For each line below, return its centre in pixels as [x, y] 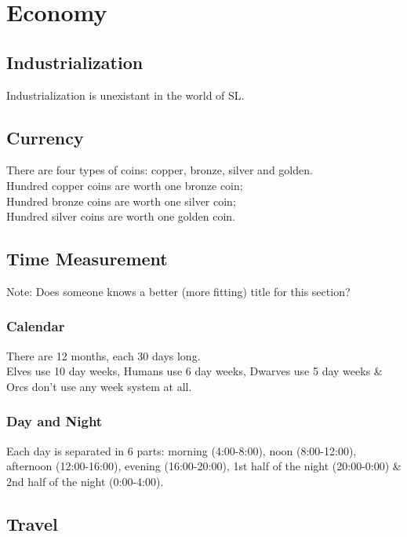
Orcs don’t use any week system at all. [99, 386]
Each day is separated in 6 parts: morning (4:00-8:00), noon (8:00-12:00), [182, 450]
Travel [32, 523]
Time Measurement [87, 259]
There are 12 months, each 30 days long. [104, 355]
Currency [45, 137]
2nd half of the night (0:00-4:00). [85, 481]
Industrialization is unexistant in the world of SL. [125, 95]
